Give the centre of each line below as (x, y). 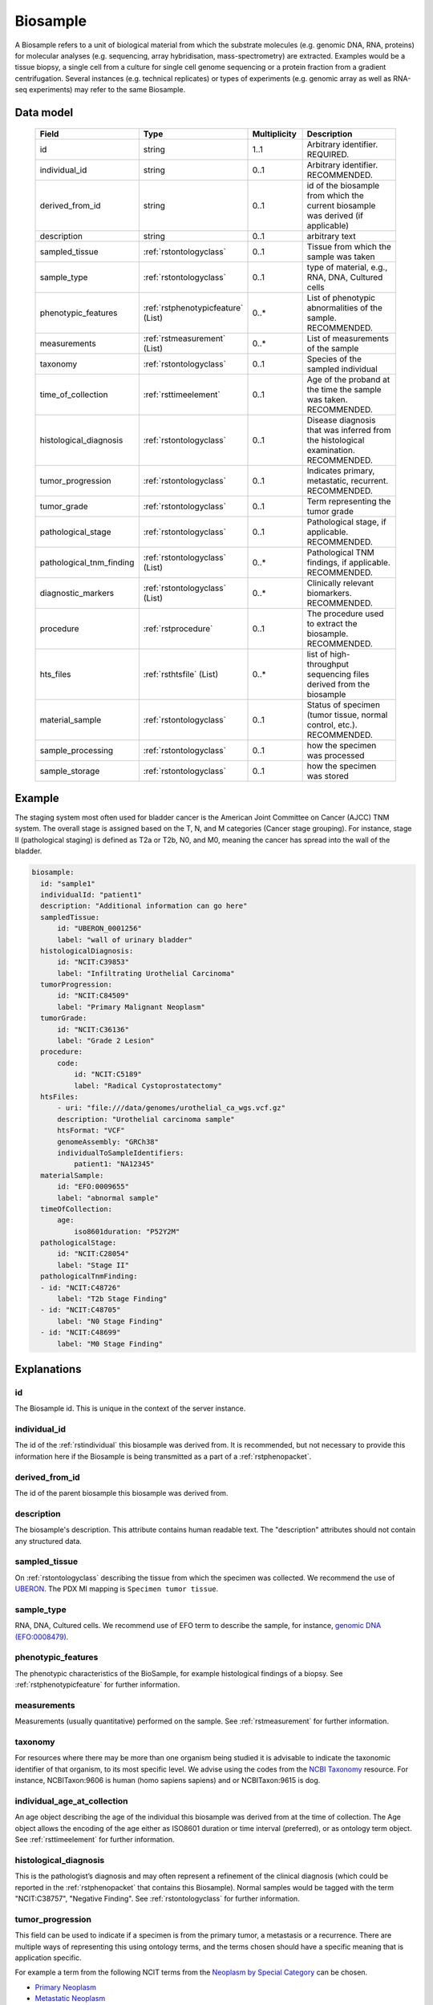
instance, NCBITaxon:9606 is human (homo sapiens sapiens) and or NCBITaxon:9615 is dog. (168, 1780)
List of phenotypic (341, 298)
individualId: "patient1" (91, 895)
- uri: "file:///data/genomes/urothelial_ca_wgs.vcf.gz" (172, 1108)
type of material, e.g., (347, 267)
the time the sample (344, 389)
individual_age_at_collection (71, 1800)
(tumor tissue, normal (347, 715)
